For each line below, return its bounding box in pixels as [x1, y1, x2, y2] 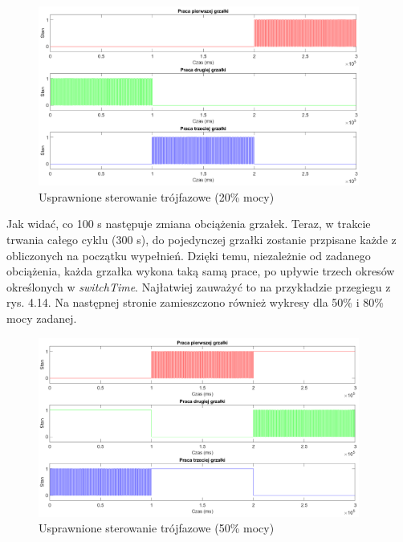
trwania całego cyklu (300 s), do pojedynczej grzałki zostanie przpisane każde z [6, 231, 397, 247]
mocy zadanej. [6, 309, 77, 326]
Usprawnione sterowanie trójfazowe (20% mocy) [39, 188, 275, 205]
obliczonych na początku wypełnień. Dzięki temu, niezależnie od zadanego [6, 247, 371, 263]
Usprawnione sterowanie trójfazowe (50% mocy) [39, 520, 275, 536]
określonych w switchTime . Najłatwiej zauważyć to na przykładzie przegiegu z [6, 278, 391, 295]
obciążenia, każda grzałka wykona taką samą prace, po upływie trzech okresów [6, 263, 395, 279]
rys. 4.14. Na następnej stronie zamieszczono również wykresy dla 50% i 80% [6, 294, 384, 311]
